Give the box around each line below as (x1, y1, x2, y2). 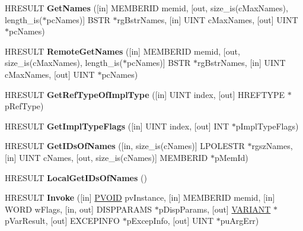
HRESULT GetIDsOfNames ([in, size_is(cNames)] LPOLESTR (5, 140, 245, 152)
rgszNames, (251, 140, 293, 152)
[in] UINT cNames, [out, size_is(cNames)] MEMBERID (5, 151, 208, 163)
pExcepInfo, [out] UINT (126, 214, 214, 227)
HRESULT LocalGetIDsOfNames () (5, 171, 147, 183)
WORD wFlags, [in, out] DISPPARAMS (5, 202, 152, 215)
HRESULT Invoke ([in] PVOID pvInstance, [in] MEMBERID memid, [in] (5, 191, 275, 204)
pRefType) (5, 100, 44, 112)
